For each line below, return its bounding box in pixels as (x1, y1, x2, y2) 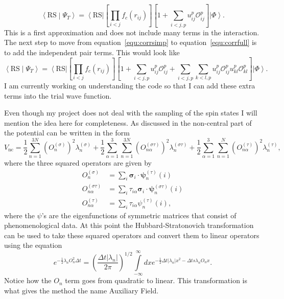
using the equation (4, 240, 62, 250)
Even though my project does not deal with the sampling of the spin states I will (4, 107, 257, 118)
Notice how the (4, 275, 52, 286)
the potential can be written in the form (4, 127, 130, 138)
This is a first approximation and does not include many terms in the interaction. (4, 27, 259, 37)
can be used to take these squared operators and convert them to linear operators (4, 229, 259, 240)
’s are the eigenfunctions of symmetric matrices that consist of (41, 210, 236, 220)
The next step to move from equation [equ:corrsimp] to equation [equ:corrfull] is (4, 37, 257, 48)
